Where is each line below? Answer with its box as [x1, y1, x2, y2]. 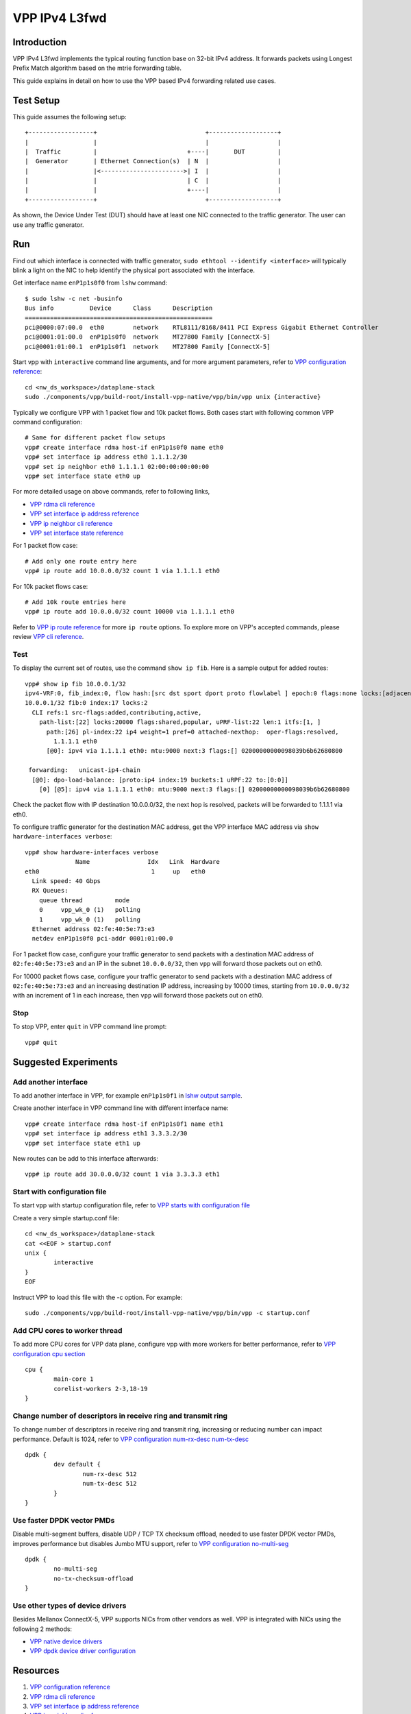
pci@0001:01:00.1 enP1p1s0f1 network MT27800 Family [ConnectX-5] [25, 343, 271, 350]
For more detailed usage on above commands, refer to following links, [12, 487, 210, 496]
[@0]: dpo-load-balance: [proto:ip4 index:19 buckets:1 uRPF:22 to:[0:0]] [32, 775, 289, 784]
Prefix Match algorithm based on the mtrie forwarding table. [12, 64, 182, 72]
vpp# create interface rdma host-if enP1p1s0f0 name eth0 [25, 443, 224, 451]
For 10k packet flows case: [12, 582, 88, 590]
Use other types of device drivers [12, 1601, 127, 1610]
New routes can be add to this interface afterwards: [12, 1154, 159, 1162]
